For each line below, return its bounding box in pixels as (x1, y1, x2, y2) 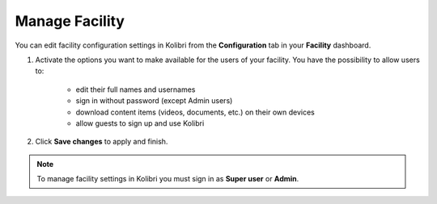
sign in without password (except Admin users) (75, 96, 233, 106)
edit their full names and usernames (75, 85, 196, 94)
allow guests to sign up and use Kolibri (75, 118, 205, 128)
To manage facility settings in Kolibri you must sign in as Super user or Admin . (36, 174, 299, 184)
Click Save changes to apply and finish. (35, 137, 168, 147)
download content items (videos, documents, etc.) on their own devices (75, 107, 315, 117)
